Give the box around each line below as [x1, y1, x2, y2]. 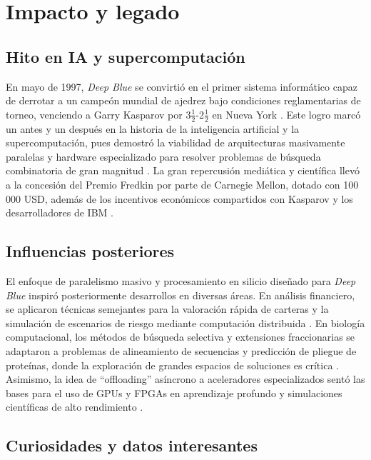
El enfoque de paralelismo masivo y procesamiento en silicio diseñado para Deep [6, 273, 356, 288]
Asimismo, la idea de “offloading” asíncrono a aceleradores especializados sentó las [6, 371, 365, 386]
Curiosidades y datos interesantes [6, 434, 258, 456]
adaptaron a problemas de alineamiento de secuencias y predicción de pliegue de [6, 343, 357, 358]
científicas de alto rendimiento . [6, 399, 143, 414]
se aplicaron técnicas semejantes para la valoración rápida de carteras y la [6, 301, 329, 316]
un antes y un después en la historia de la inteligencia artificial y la [6, 121, 300, 136]
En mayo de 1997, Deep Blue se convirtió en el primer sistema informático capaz [6, 79, 357, 94]
